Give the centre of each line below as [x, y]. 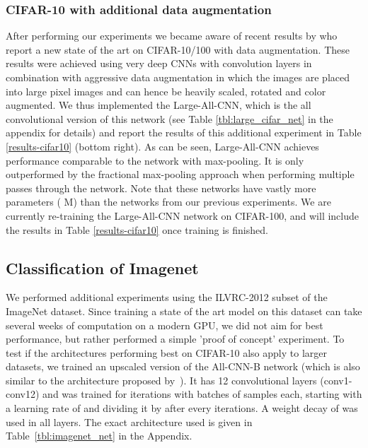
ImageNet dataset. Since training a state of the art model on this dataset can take [184, 311]
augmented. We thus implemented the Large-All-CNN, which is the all [159, 105]
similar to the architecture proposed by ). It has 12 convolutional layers [161, 380]
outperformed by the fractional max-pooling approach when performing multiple [180, 174]
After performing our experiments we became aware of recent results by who [172, 36]
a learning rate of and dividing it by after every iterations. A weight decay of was [182, 408]
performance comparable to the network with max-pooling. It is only [155, 160]
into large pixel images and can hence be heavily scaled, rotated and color [166, 91]
